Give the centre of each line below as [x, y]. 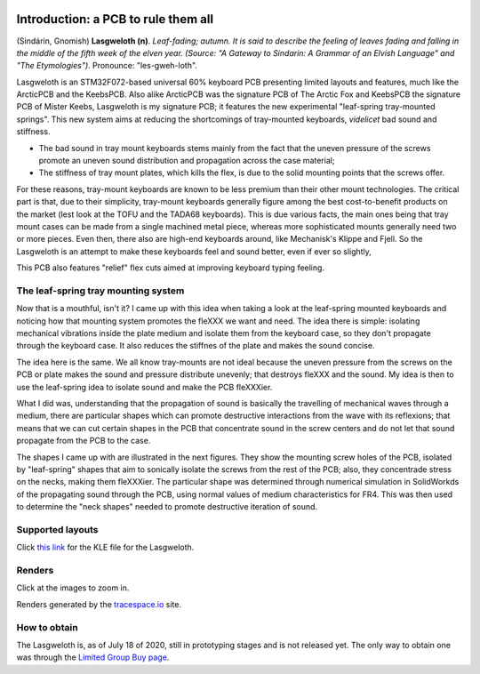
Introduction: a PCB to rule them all [115, 19]
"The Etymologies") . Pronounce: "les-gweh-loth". [107, 66]
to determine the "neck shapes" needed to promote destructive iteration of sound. [167, 507]
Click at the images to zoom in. [73, 588]
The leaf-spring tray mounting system [100, 291]
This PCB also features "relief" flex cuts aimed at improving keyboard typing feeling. [170, 268]
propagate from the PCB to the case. [84, 441]
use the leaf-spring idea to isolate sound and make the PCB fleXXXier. [144, 387]
